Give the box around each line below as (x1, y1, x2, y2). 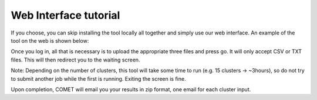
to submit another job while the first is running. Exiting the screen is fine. (11, 75, 186, 82)
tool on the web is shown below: (11, 37, 89, 44)
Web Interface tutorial (11, 9, 120, 22)
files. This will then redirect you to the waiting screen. (11, 56, 140, 63)
